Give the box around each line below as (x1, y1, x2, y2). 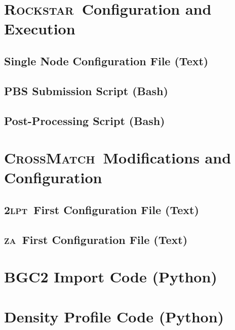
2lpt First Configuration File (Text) (4, 201, 199, 217)
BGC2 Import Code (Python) (4, 266, 217, 287)
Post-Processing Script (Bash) (4, 112, 165, 128)
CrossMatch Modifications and (4, 147, 231, 168)
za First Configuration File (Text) (4, 231, 188, 247)
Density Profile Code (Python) (4, 306, 224, 326)
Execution (4, 18, 75, 39)
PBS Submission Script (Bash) (4, 82, 168, 98)
